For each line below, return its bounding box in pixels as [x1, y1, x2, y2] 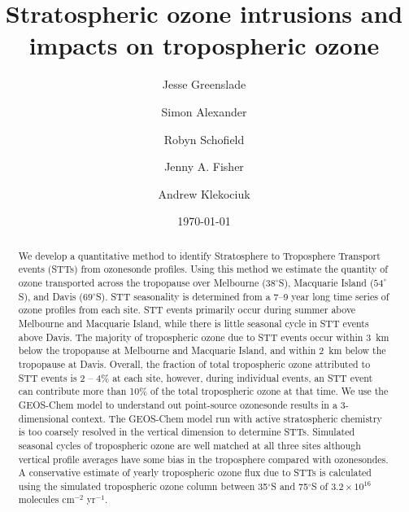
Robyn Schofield [163, 130, 245, 147]
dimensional [18, 411, 69, 425]
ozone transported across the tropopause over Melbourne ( [18, 275, 266, 289]
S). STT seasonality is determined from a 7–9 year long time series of [95, 289, 389, 303]
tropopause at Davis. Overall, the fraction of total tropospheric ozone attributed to [18, 357, 371, 370]
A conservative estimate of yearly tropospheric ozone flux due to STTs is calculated [18, 466, 372, 479]
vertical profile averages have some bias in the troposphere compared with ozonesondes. [18, 452, 389, 466]
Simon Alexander [161, 103, 247, 120]
